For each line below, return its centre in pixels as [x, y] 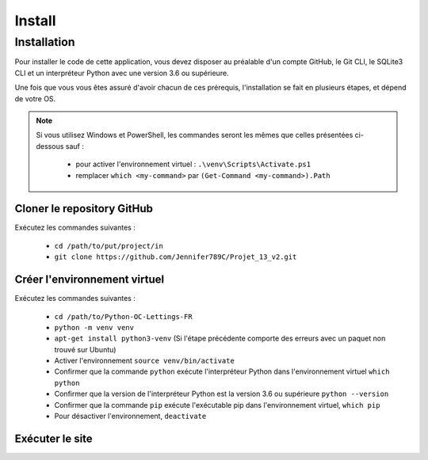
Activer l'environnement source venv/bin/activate [145, 361]
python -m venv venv [94, 327]
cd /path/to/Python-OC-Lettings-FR [124, 316]
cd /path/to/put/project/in [109, 246]
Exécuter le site [53, 438]
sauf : [75, 146]
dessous [50, 146]
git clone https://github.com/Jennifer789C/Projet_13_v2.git [176, 257]
